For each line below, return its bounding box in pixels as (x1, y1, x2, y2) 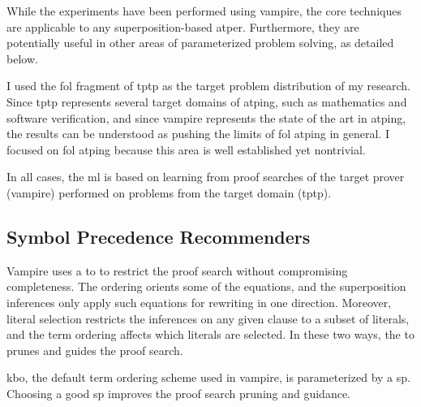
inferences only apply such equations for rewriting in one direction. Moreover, (6, 293, 392, 310)
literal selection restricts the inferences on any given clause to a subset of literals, (6, 310, 410, 327)
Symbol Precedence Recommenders (6, 223, 311, 249)
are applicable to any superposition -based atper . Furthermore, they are (6, 18, 359, 35)
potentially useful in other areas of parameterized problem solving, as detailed (6, 34, 394, 51)
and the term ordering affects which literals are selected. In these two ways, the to (6, 326, 415, 343)
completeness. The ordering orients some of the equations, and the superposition (6, 278, 406, 295)
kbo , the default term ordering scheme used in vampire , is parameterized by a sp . (6, 369, 410, 386)
